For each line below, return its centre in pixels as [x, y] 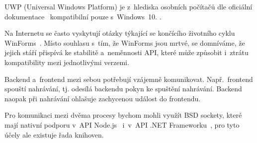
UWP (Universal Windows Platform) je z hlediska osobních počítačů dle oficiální [128, 6]
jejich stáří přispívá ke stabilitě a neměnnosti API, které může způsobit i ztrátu [127, 52]
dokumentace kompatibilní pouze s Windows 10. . [83, 16]
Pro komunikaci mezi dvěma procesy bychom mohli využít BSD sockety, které [123, 115]
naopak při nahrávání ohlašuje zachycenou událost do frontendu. [103, 98]
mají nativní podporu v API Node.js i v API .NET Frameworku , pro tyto [122, 124]
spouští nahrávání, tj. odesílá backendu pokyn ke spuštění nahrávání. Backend [123, 89]
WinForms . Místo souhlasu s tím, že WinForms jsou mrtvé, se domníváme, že [125, 42]
